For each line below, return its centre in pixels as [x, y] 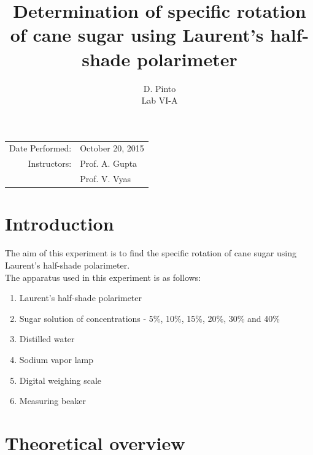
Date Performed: [41, 148]
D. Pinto [160, 88]
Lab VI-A [160, 100]
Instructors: [50, 163]
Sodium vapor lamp [56, 359]
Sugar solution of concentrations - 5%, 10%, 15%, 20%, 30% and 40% [149, 318]
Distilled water [47, 339]
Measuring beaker [53, 401]
